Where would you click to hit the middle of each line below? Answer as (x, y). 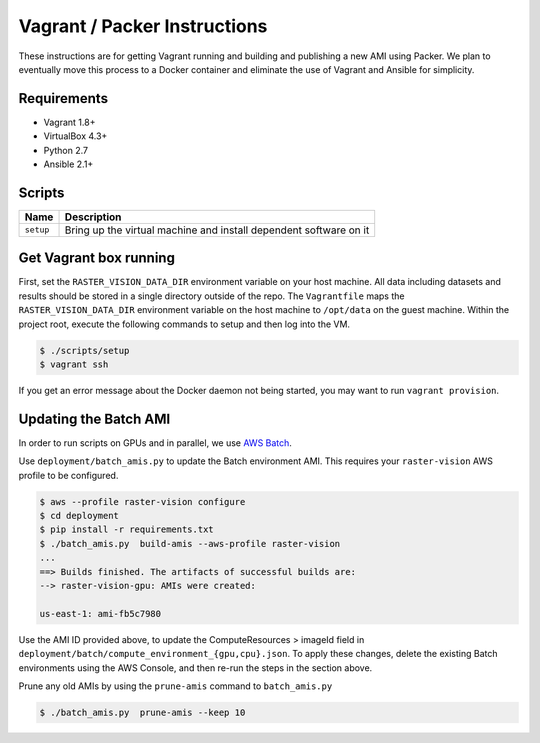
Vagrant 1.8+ (69, 122)
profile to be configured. (68, 475)
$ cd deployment (79, 516)
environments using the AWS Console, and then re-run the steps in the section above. (195, 667)
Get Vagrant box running (96, 258)
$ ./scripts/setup (84, 350)
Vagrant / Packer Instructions (143, 26)
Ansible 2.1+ (68, 164)
